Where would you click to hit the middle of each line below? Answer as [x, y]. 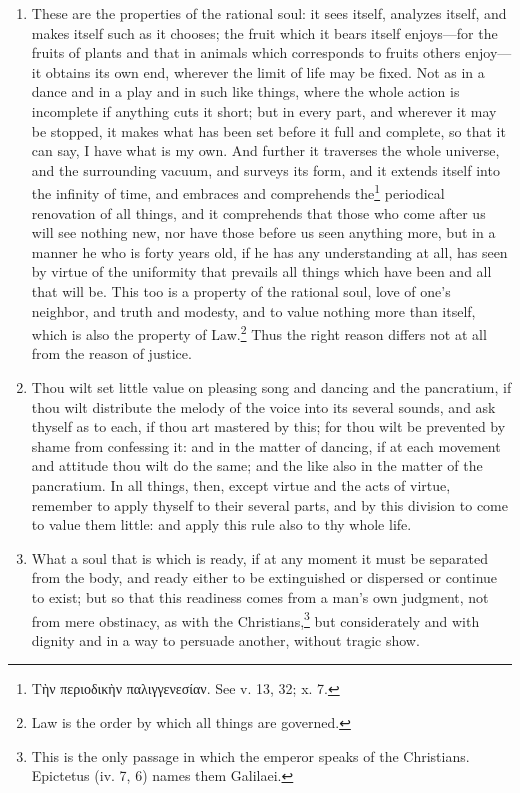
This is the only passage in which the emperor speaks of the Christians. [250, 755]
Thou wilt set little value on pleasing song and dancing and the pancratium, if [271, 387]
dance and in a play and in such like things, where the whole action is [245, 91]
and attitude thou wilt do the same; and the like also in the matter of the [257, 465]
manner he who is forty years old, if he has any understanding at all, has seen [269, 251]
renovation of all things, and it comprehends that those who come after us [258, 212]
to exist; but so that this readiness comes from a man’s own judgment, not [260, 596]
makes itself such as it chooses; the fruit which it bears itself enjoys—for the [264, 32]
